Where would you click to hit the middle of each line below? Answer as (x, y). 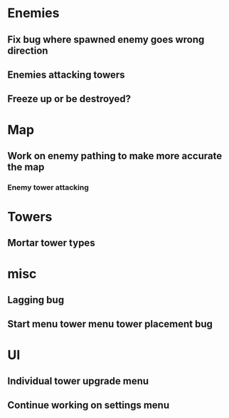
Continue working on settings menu (88, 406)
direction (28, 50)
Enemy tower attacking (48, 187)
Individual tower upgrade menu (78, 381)
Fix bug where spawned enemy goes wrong (106, 40)
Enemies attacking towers (66, 75)
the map (26, 167)
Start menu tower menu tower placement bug (110, 324)
